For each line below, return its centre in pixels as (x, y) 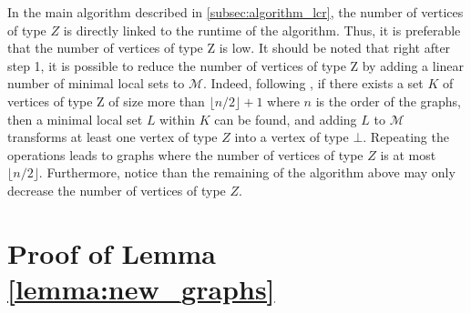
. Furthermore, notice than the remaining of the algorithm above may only (247, 172)
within (178, 119)
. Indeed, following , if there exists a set (313, 83)
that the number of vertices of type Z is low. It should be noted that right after (229, 48)
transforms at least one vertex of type (113, 137)
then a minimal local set (75, 119)
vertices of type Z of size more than (106, 101)
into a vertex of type (292, 137)
